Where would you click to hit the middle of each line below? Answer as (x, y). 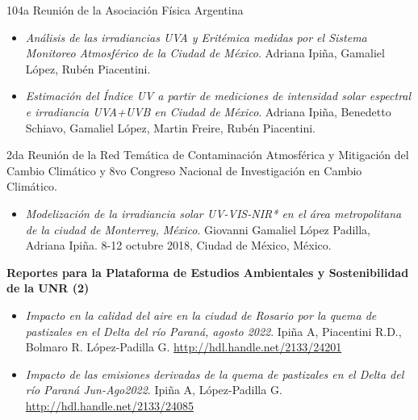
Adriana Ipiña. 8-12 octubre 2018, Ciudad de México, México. (178, 245)
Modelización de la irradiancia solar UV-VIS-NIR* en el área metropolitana (213, 213)
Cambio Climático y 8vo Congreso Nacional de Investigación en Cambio (184, 170)
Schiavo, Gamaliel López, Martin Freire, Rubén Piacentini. (170, 127)
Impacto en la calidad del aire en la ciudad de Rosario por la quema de (201, 315)
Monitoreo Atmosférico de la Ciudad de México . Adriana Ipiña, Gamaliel (205, 53)
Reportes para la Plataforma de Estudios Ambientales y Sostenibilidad (208, 272)
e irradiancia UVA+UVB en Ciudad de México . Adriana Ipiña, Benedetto (208, 111)
